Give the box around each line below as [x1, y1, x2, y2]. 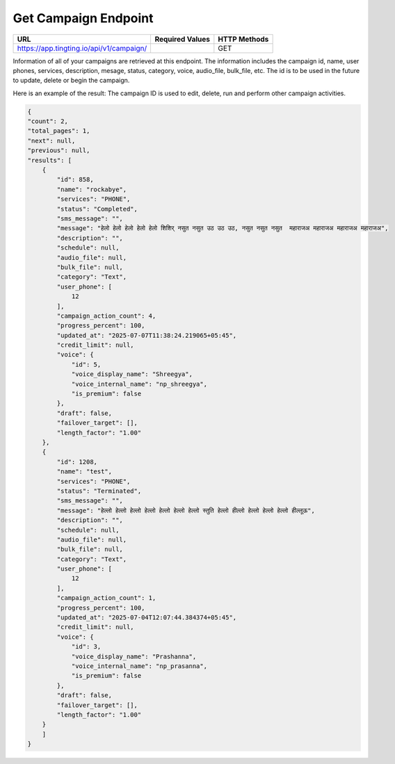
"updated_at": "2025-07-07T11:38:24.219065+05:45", [56, 331, 237, 339]
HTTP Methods [218, 34, 269, 44]
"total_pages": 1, [27, 127, 90, 135]
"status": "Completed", [56, 205, 138, 213]
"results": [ [27, 156, 72, 164]
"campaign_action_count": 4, [56, 311, 156, 320]
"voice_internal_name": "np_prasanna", [71, 662, 208, 670]
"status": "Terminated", [56, 487, 142, 495]
